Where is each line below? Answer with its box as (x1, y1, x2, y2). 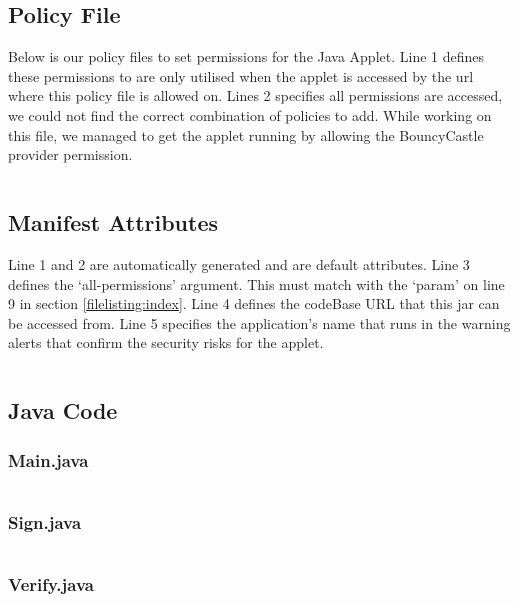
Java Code (8, 395, 118, 426)
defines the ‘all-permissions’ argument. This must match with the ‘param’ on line (8, 273, 505, 294)
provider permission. (8, 144, 133, 165)
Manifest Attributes (8, 207, 219, 238)
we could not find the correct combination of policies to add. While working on (8, 104, 492, 125)
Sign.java (8, 509, 82, 534)
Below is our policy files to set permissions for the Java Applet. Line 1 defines (8, 46, 485, 67)
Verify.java (8, 572, 94, 597)
